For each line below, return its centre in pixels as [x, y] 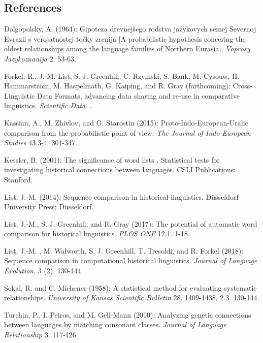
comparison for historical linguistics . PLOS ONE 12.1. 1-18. [97, 233]
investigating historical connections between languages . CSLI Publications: [120, 169]
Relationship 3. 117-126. [41, 335]
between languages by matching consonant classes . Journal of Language [115, 324]
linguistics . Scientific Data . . [48, 105]
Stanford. [19, 179]
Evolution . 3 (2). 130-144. [44, 271]
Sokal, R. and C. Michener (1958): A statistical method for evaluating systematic [130, 287]
